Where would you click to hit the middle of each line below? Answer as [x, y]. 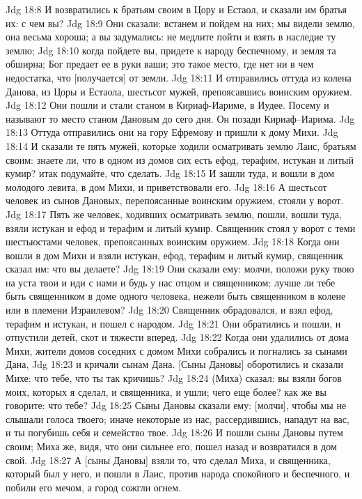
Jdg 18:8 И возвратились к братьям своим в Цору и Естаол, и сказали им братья [176, 9]
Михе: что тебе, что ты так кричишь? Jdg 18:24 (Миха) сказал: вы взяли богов [174, 378]
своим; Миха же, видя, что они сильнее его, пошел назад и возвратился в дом [171, 446]
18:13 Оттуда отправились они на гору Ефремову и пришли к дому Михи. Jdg [172, 132]
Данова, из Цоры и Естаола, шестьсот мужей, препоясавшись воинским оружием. [179, 91]
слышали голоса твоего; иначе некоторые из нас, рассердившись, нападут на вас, [178, 419]
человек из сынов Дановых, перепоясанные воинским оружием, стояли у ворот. [175, 200]
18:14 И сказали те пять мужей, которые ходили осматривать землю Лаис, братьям [181, 145]
